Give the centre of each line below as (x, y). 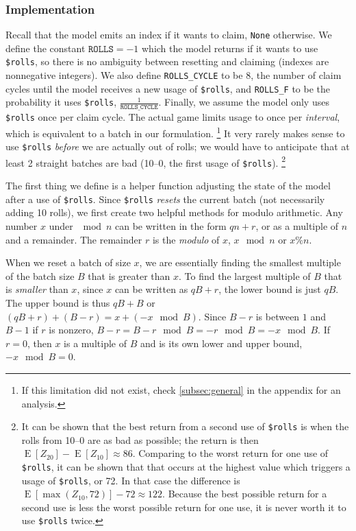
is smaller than (37, 289)
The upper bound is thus (58, 302)
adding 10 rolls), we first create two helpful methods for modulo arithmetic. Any (174, 212)
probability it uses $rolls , (61, 102)
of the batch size (40, 275)
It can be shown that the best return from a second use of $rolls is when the (185, 426)
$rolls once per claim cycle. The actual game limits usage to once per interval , (173, 117)
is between (278, 316)
